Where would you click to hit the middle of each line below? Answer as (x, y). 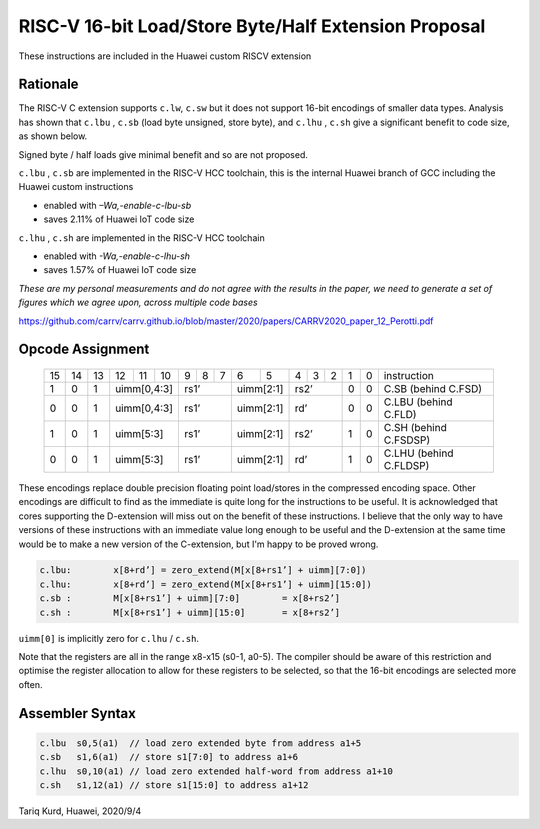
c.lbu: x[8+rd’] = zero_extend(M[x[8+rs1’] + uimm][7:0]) (203, 570)
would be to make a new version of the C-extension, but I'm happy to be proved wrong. (198, 544)
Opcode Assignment (84, 349)
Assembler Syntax (77, 713)
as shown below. (53, 136)
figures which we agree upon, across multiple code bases (138, 302)
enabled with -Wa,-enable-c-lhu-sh (116, 256)
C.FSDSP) (407, 440)
